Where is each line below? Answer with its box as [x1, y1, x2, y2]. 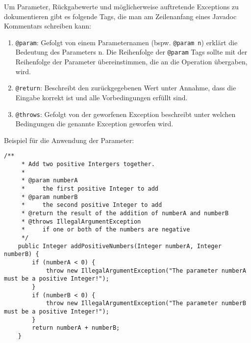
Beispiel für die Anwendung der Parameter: [4, 135, 134, 145]
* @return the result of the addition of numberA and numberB [21, 209, 229, 217]
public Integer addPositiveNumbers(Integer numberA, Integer [18, 242, 222, 250]
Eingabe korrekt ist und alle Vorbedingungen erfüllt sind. [15, 92, 188, 102]
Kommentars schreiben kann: [4, 21, 91, 31]
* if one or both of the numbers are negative [21, 226, 190, 233]
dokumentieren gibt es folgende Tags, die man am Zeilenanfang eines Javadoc [4, 11, 237, 21]
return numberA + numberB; [32, 324, 120, 332]
